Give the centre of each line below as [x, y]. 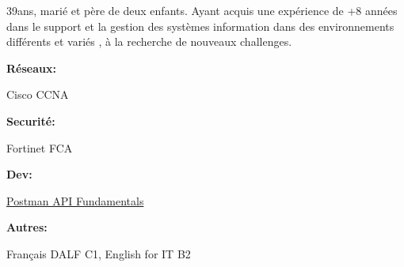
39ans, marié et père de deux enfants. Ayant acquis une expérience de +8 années [202, 10]
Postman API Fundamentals [75, 200]
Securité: [31, 120]
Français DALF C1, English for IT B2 [99, 253]
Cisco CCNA [38, 94]
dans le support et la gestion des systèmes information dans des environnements [200, 26]
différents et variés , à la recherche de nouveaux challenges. [149, 41]
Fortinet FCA [40, 147]
